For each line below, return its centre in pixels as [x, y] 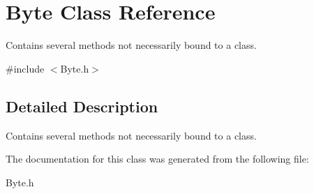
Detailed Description [82, 106]
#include [25, 68]
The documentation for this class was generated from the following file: [157, 159]
